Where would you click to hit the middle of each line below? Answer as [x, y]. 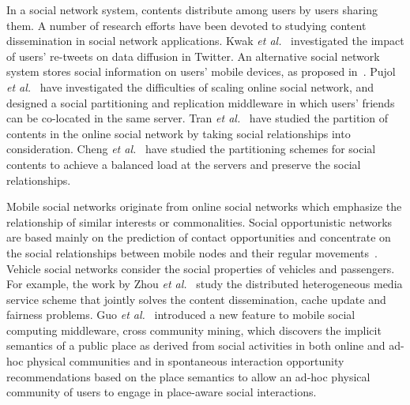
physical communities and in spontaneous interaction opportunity [186, 361]
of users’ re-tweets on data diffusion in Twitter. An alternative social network [193, 56]
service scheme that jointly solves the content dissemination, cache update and [196, 299]
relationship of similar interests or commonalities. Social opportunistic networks [199, 221]
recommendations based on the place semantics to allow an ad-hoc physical [188, 376]
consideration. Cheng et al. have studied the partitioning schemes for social [191, 149]
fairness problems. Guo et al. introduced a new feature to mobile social [181, 315]
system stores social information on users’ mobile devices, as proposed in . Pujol [201, 71]
